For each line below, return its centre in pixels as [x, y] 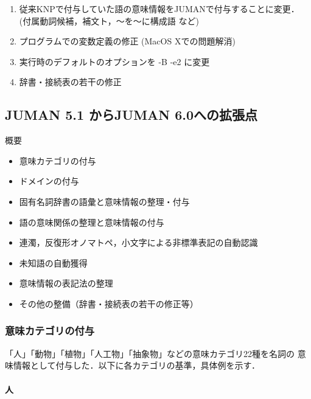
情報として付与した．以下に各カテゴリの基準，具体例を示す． [137, 365]
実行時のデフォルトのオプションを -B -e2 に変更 [114, 61]
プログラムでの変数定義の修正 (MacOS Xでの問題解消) [127, 41]
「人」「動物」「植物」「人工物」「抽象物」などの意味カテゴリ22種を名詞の [150, 353]
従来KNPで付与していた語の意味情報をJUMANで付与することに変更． [159, 9]
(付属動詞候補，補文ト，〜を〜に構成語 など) [109, 20]
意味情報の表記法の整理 [66, 283]
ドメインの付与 [49, 181]
